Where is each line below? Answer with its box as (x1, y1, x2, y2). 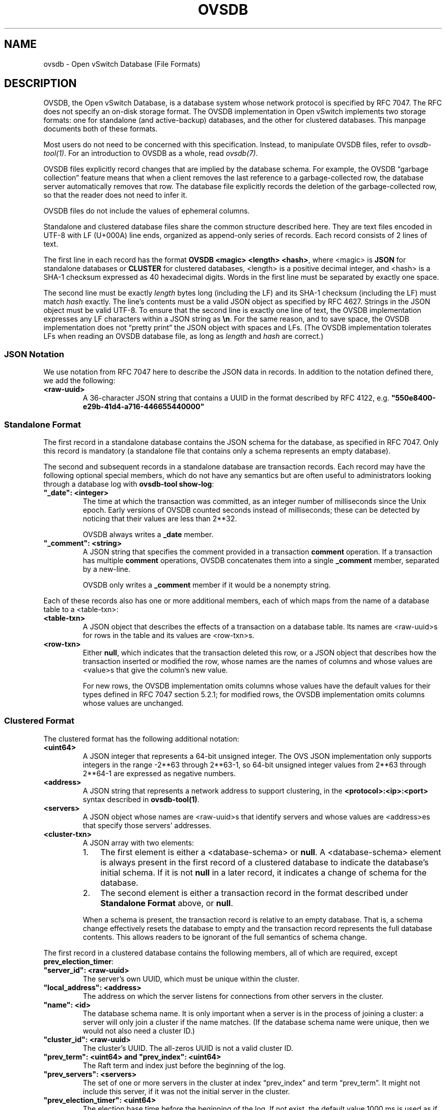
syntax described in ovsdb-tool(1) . (82, 795, 200, 804)
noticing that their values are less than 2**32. (82, 514, 237, 523)
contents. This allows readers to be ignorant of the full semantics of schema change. (82, 932, 367, 941)
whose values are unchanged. (82, 698, 184, 707)
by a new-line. (82, 564, 131, 573)
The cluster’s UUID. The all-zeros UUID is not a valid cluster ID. (82, 1043, 293, 1052)
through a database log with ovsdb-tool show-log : (43, 479, 214, 488)
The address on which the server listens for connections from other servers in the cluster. (82, 991, 384, 1000)
